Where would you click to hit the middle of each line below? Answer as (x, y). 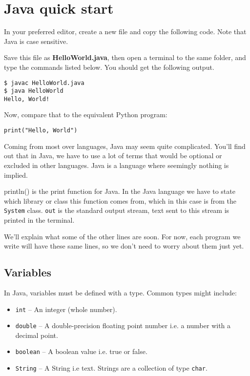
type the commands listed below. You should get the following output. (109, 67)
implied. (16, 175)
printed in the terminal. (39, 219)
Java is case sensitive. (36, 41)
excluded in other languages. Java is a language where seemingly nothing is (116, 165)
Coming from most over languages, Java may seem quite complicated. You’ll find (125, 146)
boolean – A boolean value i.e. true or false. (81, 351)
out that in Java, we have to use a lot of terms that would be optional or (113, 156)
